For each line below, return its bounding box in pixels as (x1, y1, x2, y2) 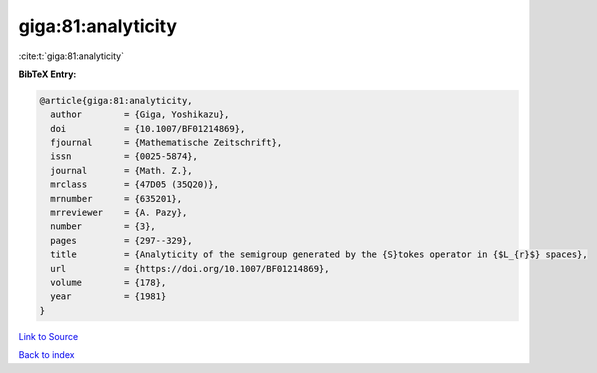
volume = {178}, (50, 277, 167, 288)
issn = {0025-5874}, (50, 151, 199, 162)
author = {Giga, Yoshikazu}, (50, 109, 230, 120)
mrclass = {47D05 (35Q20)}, (50, 179, 220, 190)
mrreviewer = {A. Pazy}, (50, 207, 188, 219)
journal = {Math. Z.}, (50, 165, 194, 176)
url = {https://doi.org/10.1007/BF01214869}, (50, 263, 330, 274)
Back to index (18, 349, 75, 361)
